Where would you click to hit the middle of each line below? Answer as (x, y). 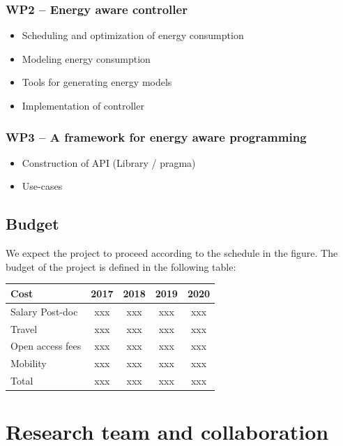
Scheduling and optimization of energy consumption (133, 35)
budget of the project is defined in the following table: (121, 266)
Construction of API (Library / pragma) (109, 162)
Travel (24, 328)
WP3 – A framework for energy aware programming (156, 136)
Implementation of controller (83, 105)
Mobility (29, 363)
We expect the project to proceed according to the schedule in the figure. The (172, 253)
